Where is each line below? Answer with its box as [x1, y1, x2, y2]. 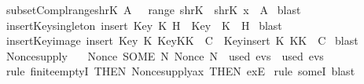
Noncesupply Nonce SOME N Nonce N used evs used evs [6, 47, 324, 64]
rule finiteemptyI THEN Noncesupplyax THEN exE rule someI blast [6, 63, 355, 79]
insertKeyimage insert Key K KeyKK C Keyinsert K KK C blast [6, 32, 358, 49]
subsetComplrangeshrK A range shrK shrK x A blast [6, 2, 301, 17]
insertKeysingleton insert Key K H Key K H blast [6, 16, 282, 33]
